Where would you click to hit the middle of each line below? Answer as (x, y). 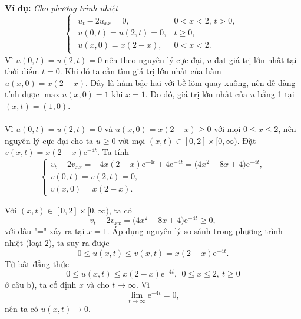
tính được (22, 94)
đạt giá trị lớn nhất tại (256, 59)
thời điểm (22, 71)
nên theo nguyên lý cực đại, (154, 59)
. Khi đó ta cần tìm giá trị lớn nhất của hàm (140, 71)
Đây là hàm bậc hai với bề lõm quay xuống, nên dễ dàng (193, 82)
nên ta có (21, 309)
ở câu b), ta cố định (41, 285)
